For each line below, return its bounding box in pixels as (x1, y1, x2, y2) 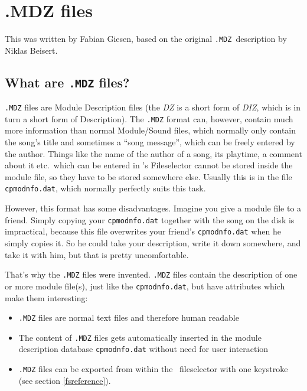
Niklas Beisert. (5, 44, 58, 56)
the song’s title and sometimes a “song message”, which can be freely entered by (5, 136, 295, 148)
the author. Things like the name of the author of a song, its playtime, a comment (5, 147, 302, 159)
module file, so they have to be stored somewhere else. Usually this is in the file (5, 170, 292, 183)
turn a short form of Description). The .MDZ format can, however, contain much (5, 112, 293, 125)
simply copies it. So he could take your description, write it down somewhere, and (5, 237, 301, 249)
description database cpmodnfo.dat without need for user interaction (18, 343, 269, 355)
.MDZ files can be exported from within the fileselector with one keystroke (18, 363, 288, 375)
